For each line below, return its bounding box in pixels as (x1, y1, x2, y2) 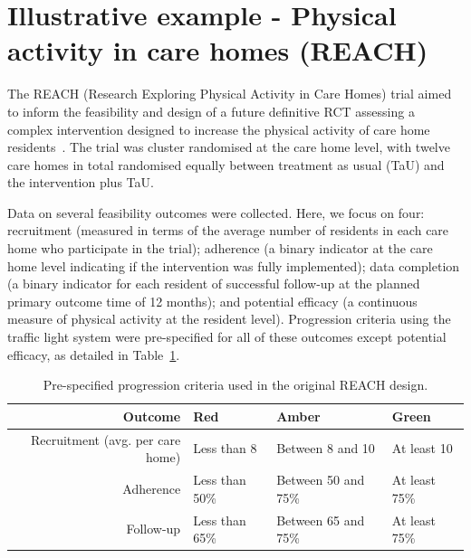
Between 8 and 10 (276, 439, 375, 458)
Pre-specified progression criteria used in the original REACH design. (43, 375, 428, 394)
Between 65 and (276, 510, 365, 529)
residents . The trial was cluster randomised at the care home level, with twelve (7, 137, 450, 156)
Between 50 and (276, 470, 365, 489)
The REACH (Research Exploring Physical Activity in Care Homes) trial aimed (7, 84, 452, 103)
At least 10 (391, 439, 453, 458)
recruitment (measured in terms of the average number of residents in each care (7, 221, 449, 240)
